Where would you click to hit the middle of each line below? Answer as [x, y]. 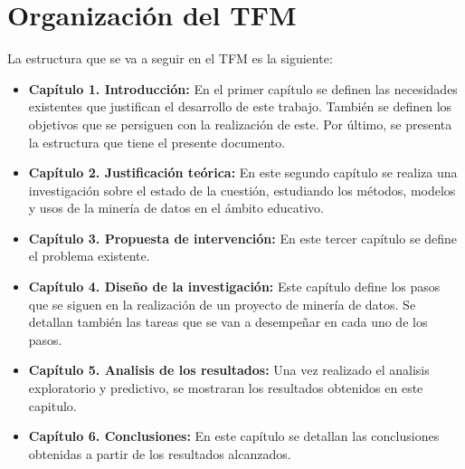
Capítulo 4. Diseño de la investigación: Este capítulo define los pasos [234, 287]
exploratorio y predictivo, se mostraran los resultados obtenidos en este [226, 388]
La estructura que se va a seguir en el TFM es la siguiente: [170, 58]
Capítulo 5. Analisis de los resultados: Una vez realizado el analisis [229, 370]
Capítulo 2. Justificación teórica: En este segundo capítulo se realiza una [243, 172]
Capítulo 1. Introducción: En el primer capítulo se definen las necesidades [243, 88]
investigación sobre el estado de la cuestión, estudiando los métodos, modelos [242, 190]
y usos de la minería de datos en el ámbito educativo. [176, 208]
